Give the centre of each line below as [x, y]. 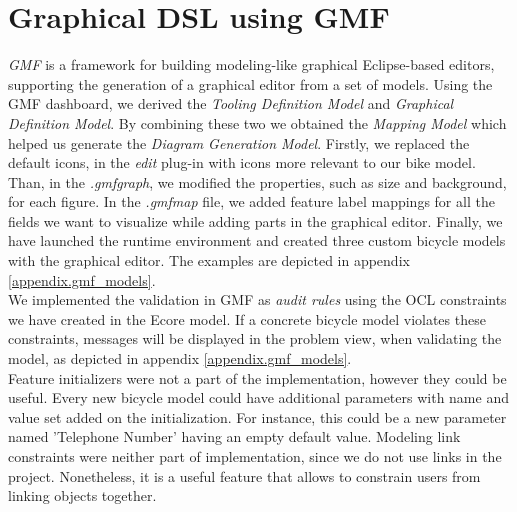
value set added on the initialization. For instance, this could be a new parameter [257, 416]
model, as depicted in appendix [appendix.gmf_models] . [180, 358]
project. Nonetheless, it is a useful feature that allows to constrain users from [244, 475]
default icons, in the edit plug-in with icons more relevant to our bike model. [242, 162]
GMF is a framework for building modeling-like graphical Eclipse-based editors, [251, 64]
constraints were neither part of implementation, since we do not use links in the [255, 456]
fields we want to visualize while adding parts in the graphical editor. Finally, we [255, 220]
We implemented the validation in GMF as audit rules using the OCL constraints [257, 299]
